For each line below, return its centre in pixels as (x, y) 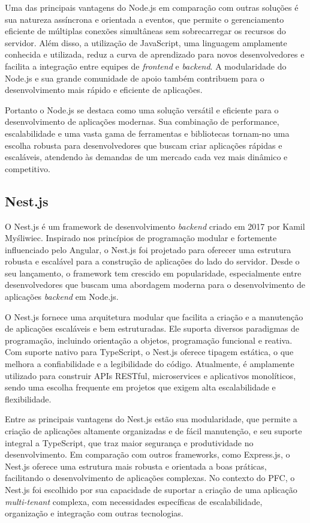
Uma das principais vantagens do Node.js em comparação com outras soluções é (152, 7)
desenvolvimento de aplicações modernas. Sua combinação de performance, (142, 121)
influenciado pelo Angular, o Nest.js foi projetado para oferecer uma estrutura (148, 249)
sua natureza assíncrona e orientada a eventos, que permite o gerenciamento (145, 19)
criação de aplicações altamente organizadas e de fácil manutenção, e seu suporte (154, 431)
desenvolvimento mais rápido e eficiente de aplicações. (104, 90)
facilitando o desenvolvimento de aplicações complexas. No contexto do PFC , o (150, 478)
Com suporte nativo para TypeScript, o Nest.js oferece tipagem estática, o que (149, 352)
